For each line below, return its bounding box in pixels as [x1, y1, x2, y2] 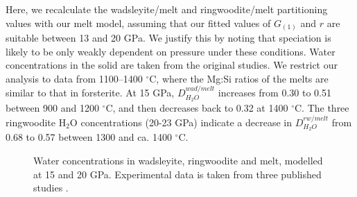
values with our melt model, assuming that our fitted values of [6, 15, 271, 30]
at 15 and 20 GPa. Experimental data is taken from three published [33, 166, 322, 181]
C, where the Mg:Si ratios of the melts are [149, 71, 329, 85]
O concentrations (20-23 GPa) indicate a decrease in [69, 114, 293, 129]
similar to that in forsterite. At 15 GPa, [6, 85, 175, 100]
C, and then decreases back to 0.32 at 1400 [105, 101, 288, 115]
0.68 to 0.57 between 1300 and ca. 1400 [6, 130, 172, 144]
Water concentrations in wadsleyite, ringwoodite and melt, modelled [33, 153, 323, 167]
